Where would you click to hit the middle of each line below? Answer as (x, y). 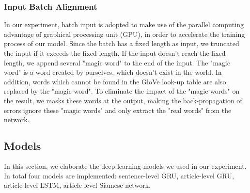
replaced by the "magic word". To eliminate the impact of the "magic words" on (122, 91)
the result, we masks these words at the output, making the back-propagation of (123, 100)
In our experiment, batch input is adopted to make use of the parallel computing (124, 24)
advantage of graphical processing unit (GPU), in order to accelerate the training (125, 34)
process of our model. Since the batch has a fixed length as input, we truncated (122, 43)
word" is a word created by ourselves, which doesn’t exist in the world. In (113, 72)
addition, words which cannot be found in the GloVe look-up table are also (115, 81)
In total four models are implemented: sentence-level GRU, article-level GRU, (119, 175)
